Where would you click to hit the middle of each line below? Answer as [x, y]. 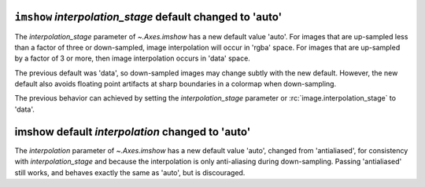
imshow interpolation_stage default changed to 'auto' [148, 17]
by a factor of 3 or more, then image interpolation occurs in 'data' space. [133, 58]
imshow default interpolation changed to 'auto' [133, 132]
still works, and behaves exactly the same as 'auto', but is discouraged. [130, 172]
